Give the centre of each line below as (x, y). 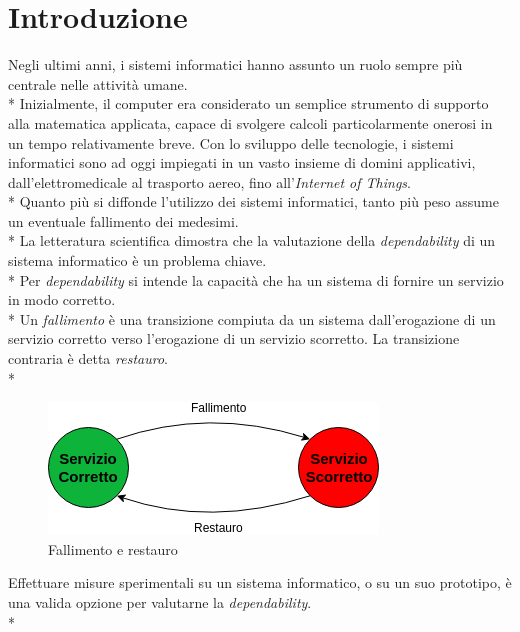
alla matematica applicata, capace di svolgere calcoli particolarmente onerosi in (250, 122)
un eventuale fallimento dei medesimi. (123, 220)
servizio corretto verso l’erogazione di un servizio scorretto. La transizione (234, 338)
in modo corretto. (62, 299)
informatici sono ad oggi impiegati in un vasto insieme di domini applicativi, (242, 162)
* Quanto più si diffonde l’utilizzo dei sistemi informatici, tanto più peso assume (253, 201)
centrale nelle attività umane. (98, 83)
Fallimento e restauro (113, 548)
